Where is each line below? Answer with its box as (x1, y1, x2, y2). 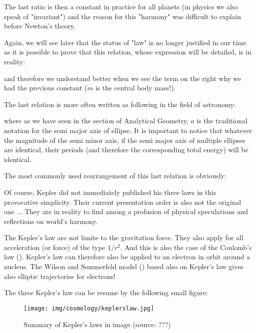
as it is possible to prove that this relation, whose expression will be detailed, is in (4, 47, 252, 57)
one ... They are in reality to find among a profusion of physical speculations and (4, 206, 248, 217)
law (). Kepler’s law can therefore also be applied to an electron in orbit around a (4, 251, 250, 262)
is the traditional (196, 115, 248, 126)
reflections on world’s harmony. (4, 216, 98, 226)
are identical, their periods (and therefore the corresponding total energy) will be (4, 144, 249, 155)
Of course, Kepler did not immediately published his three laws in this (4, 187, 217, 197)
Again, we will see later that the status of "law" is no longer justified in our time (4, 37, 247, 47)
